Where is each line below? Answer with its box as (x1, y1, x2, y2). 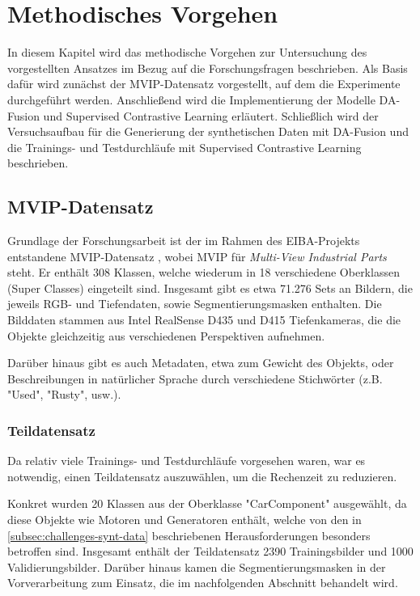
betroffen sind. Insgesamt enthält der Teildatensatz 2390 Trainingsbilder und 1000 (7, 543, 414, 560)
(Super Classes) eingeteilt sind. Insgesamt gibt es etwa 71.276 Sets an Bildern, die (7, 279, 413, 296)
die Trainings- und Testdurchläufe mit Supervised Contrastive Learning (7, 138, 362, 155)
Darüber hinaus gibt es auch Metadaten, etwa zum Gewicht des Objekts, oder (7, 354, 394, 371)
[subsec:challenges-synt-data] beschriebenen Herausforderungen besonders (7, 526, 371, 543)
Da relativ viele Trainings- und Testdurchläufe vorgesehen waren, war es (7, 452, 366, 469)
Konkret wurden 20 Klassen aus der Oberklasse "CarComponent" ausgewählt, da (7, 495, 407, 512)
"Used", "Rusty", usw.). (7, 386, 121, 403)
